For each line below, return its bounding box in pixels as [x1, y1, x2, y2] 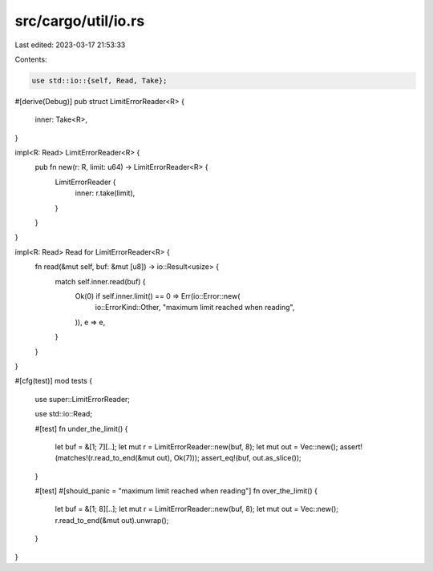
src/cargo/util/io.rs [14, 12, 145, 30]
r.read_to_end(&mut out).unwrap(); [55, 515, 169, 525]
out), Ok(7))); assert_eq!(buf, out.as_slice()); [156, 453, 301, 463]
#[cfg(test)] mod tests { [14, 376, 92, 386]
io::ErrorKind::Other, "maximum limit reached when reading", [95, 303, 295, 312]
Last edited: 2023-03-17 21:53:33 [14, 40, 126, 50]
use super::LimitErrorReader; [34, 394, 131, 404]
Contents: [14, 54, 47, 64]
